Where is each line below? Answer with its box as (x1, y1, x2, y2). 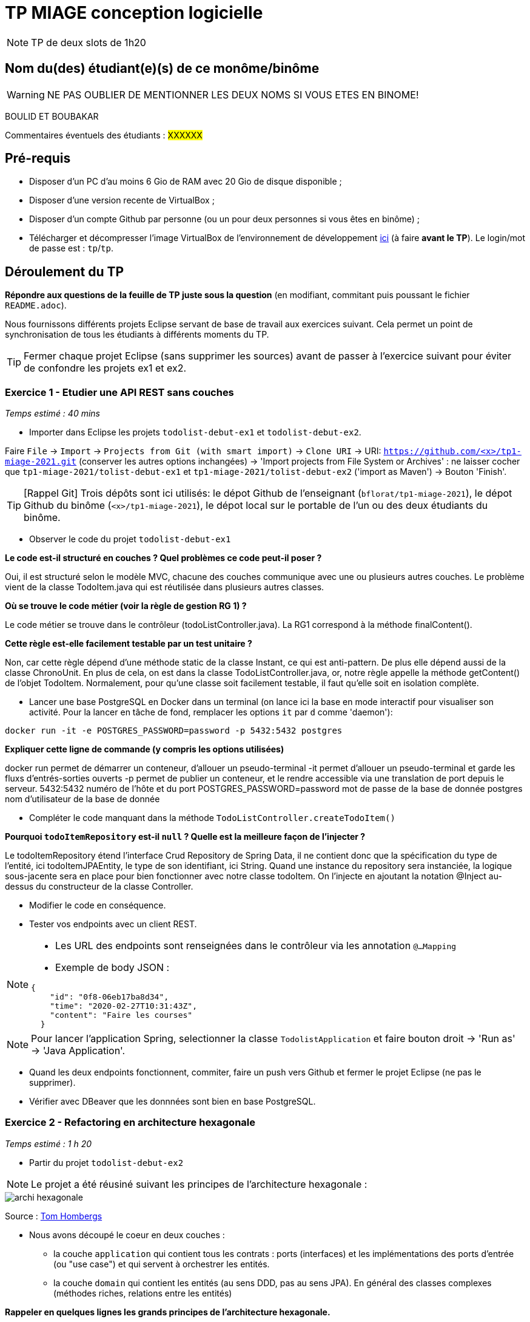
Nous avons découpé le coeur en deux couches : (29, 1229, 225, 1240)
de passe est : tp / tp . (29, 243, 113, 254)
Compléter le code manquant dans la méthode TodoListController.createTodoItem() (29, 813, 395, 823)
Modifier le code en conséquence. (29, 900, 166, 911)
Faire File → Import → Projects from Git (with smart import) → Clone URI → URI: (5, 446, 381, 457)
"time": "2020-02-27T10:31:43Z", (50, 1001, 197, 1011)
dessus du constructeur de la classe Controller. (5, 881, 193, 892)
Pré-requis (5, 151, 71, 166)
